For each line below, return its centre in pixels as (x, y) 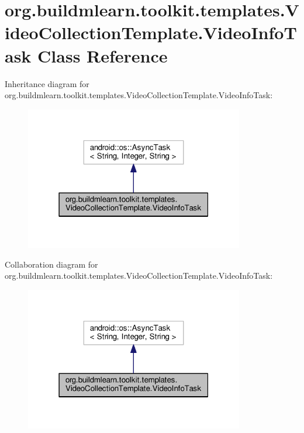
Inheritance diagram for (47, 83)
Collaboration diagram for (51, 264)
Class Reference (103, 55)
